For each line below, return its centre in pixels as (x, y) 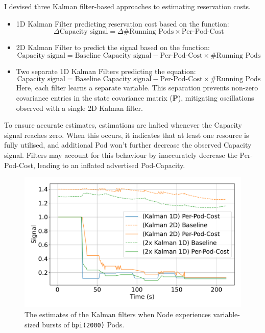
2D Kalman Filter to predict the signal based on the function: (113, 47)
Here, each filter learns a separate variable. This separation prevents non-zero (137, 88)
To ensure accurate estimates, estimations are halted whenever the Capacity (123, 125)
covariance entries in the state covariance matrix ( (94, 97)
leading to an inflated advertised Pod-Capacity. (111, 165)
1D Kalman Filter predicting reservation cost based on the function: (123, 23)
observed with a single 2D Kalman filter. (79, 108)
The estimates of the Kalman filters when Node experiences (118, 314)
